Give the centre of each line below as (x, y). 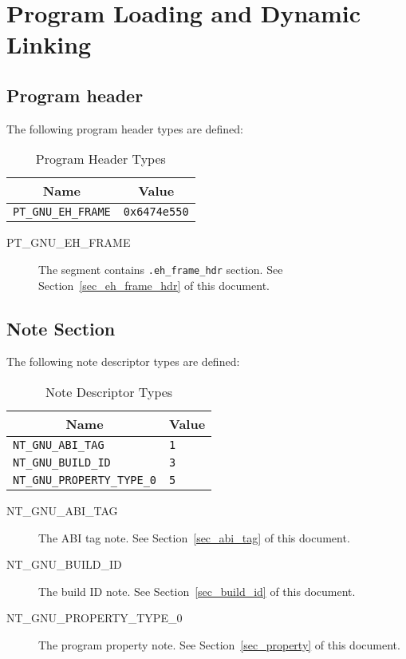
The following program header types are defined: (125, 128)
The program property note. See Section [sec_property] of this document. (219, 644)
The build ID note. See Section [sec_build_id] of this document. (197, 591)
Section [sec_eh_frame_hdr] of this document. (154, 285)
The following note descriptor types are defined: (123, 361)
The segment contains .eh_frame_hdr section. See (161, 269)
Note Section (61, 328)
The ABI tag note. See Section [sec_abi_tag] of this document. (194, 537)
